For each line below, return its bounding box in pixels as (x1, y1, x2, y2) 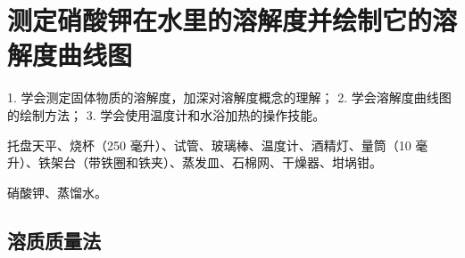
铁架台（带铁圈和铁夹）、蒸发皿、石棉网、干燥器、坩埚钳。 (37, 153, 382, 172)
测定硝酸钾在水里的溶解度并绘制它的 (7, 2, 433, 38)
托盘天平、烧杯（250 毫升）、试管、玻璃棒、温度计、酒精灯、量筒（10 (7, 135, 411, 154)
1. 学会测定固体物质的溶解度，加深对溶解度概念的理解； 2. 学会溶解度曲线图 (7, 88, 452, 107)
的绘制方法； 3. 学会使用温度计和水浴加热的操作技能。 (7, 105, 326, 124)
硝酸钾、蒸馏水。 (7, 182, 107, 201)
